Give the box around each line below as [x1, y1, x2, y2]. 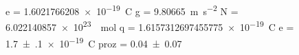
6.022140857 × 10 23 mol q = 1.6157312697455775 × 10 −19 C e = [5, 18, 294, 34]
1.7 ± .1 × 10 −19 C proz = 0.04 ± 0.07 [5, 34, 182, 50]
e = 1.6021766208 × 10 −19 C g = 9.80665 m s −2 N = [5, 2, 239, 18]
